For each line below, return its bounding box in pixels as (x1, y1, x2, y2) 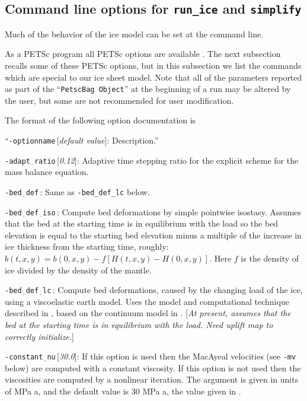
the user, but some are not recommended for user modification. (5, 94, 234, 106)
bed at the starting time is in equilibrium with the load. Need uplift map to (5, 319, 273, 331)
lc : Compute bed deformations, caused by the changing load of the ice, (43, 284, 303, 296)
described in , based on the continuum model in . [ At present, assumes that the (5, 307, 291, 319)
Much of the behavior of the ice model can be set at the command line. (5, 27, 264, 40)
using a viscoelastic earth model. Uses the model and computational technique (5, 295, 289, 307)
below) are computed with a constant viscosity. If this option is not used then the (5, 361, 301, 374)
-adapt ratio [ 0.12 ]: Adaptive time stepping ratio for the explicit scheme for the (5, 154, 299, 166)
